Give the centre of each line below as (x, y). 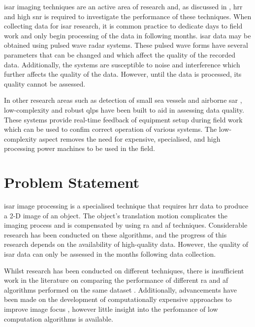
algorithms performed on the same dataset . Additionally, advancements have (120, 289)
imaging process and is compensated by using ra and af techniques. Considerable (126, 225)
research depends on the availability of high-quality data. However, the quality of (126, 244)
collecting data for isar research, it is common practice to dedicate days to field (123, 26)
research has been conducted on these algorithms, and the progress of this (115, 234)
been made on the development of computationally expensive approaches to (118, 299)
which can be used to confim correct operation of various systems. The (111, 129)
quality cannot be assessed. (45, 83)
